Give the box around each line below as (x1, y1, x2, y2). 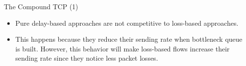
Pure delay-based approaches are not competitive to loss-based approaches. (15, 17, 239, 28)
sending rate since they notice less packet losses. (15, 53, 158, 63)
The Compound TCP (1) (4, 1, 79, 11)
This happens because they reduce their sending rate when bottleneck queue (15, 34, 243, 44)
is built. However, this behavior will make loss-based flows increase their (15, 43, 230, 53)
